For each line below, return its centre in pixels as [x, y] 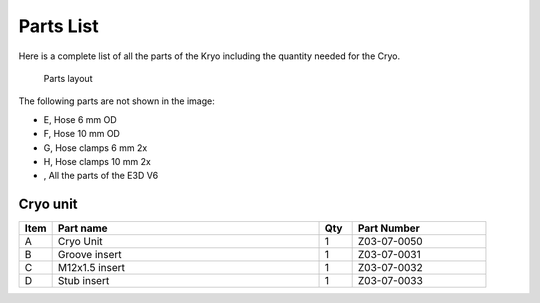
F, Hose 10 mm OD [81, 134]
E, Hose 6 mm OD [80, 119]
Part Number [388, 228]
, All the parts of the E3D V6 [101, 176]
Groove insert [89, 255]
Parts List [58, 26]
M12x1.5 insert [91, 268]
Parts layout [68, 78]
